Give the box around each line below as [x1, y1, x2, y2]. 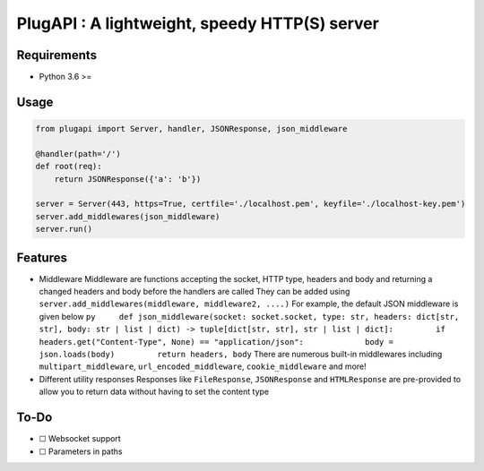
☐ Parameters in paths [39, 446, 123, 457]
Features [16, 250, 67, 265]
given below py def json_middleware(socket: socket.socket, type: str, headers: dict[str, [39, 311, 460, 321]
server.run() [35, 224, 93, 235]
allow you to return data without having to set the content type [39, 386, 269, 398]
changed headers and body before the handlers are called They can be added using [39, 287, 350, 297]
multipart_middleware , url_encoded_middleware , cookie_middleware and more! [39, 361, 367, 372]
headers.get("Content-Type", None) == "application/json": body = [39, 337, 394, 347]
